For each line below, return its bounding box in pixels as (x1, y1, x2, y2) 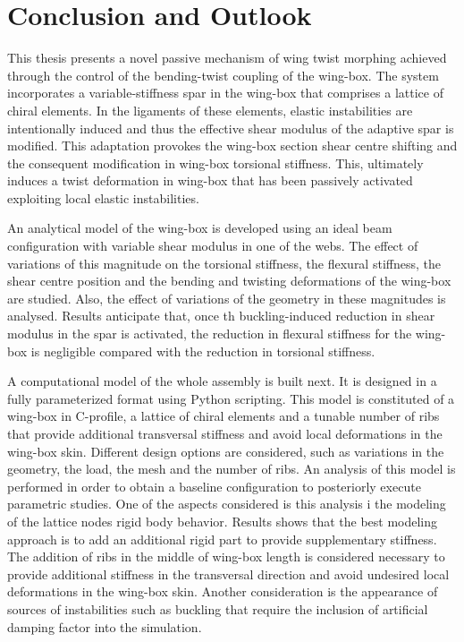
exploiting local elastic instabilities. (7, 188, 199, 207)
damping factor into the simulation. (7, 617, 202, 636)
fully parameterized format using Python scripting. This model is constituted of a (7, 389, 455, 407)
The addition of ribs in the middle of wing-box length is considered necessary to (7, 547, 445, 566)
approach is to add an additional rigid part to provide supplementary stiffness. (7, 529, 437, 548)
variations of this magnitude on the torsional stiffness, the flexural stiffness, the (7, 253, 441, 272)
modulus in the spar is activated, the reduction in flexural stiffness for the (7, 324, 412, 343)
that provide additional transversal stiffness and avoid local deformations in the (7, 424, 443, 442)
